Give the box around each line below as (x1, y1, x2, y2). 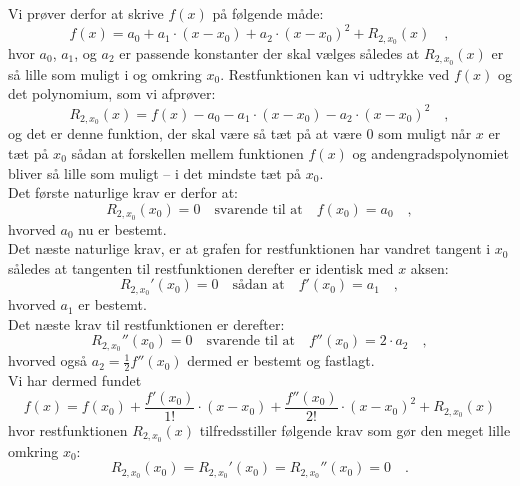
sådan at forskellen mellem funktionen (71, 142, 304, 163)
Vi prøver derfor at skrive (8, 3, 164, 23)
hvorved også (8, 350, 88, 371)
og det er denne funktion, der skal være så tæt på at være (8, 123, 362, 144)
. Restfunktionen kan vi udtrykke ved (220, 63, 450, 84)
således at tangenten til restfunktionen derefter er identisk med (8, 257, 394, 278)
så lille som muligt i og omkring (8, 63, 202, 84)
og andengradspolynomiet (352, 142, 510, 163)
